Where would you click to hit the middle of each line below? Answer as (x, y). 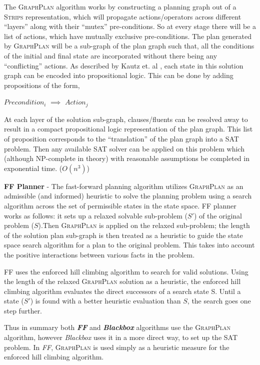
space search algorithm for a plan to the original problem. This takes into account (129, 245)
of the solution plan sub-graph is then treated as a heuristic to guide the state (123, 235)
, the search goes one (219, 301)
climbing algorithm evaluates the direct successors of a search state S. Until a (122, 291)
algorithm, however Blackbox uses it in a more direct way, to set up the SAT (121, 337)
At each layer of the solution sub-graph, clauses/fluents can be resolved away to (126, 119)
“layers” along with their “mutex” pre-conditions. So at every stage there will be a (130, 26)
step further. (23, 310)
